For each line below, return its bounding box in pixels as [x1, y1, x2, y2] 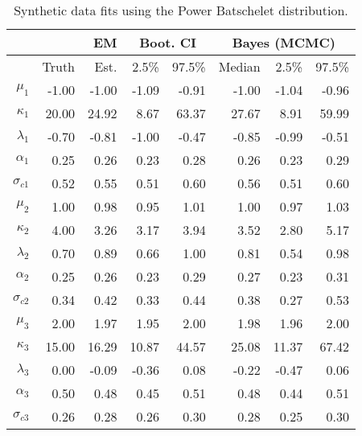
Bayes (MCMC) [232, 33, 336, 51]
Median [218, 57, 261, 76]
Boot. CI [139, 33, 196, 51]
